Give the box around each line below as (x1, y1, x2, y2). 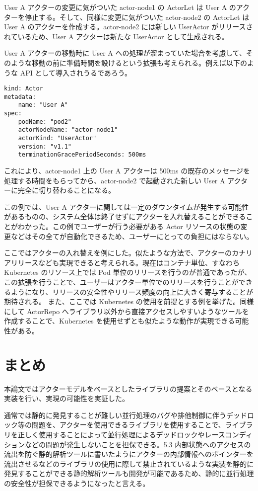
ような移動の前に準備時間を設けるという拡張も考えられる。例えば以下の (10, 57, 247, 68)
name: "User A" (18, 101, 68, 109)
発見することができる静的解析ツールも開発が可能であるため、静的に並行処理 (4, 468, 254, 479)
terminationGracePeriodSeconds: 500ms (18, 151, 146, 159)
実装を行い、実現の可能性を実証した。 (4, 393, 129, 404)
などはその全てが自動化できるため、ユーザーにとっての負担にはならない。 (10, 231, 254, 241)
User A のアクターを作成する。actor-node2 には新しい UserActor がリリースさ (4, 21, 253, 32)
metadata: (4, 93, 36, 100)
